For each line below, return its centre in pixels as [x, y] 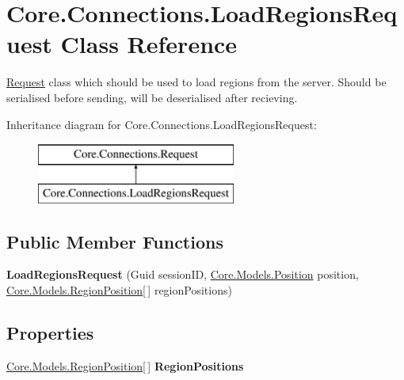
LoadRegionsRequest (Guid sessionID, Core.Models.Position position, [183, 274]
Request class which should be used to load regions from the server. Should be [196, 82]
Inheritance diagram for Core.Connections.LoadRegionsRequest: [162, 124]
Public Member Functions [115, 241]
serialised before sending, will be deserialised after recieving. [152, 97]
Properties [50, 333]
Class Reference [149, 44]
